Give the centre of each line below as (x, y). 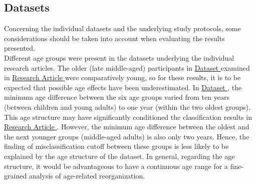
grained (16, 176)
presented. (20, 48)
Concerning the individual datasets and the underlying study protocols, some (122, 28)
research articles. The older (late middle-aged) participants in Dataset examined (127, 67)
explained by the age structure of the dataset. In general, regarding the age (119, 156)
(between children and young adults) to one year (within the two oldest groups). (127, 107)
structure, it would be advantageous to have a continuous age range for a (116, 166)
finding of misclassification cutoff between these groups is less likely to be (116, 146)
